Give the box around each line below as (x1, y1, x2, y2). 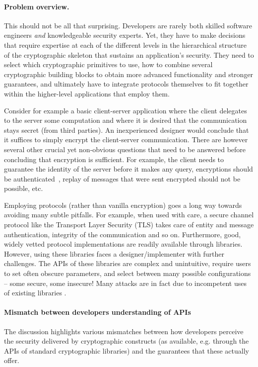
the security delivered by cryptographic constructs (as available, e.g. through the (4, 336, 249, 346)
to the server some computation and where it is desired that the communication (4, 115, 247, 125)
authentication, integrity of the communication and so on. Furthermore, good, (4, 229, 241, 239)
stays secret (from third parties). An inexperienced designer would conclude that (4, 124, 249, 135)
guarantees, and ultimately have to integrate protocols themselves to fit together (4, 79, 249, 89)
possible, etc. (4, 183, 43, 193)
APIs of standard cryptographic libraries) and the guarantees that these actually (4, 345, 249, 356)
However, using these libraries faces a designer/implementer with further (4, 248, 224, 259)
